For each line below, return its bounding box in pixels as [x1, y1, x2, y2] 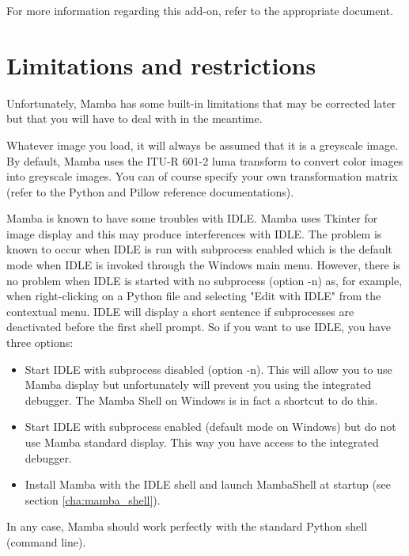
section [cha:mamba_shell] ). [25, 491, 161, 508]
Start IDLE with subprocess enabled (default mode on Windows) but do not [25, 418, 396, 435]
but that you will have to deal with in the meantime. [6, 110, 263, 127]
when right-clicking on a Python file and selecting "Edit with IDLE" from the [6, 288, 381, 304]
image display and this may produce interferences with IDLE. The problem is [6, 225, 382, 242]
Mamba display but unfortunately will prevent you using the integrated [25, 376, 372, 393]
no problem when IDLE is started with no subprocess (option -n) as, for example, [6, 272, 403, 288]
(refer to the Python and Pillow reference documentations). [6, 183, 294, 200]
